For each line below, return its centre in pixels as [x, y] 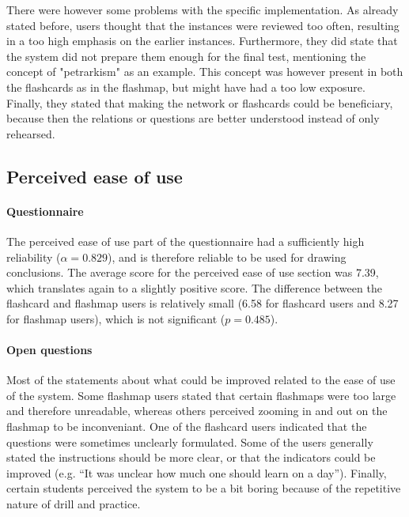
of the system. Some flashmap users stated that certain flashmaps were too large [201, 395]
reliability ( [34, 257]
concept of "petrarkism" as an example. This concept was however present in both [205, 72]
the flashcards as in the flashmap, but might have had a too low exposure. [186, 87]
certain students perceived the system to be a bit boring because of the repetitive [204, 488]
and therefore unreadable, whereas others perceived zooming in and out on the [197, 411]
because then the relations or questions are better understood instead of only [193, 118]
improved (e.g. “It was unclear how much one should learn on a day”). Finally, [197, 472]
